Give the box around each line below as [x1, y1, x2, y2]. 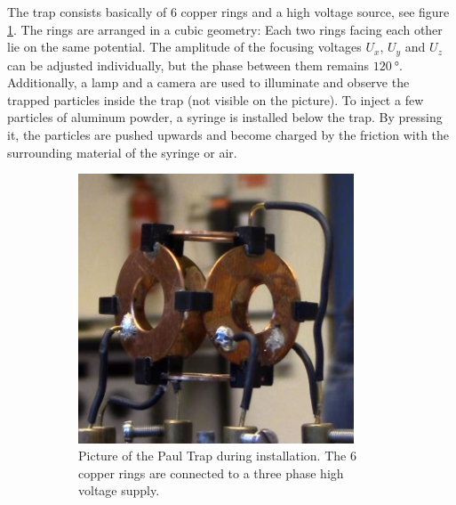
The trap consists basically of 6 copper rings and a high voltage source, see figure [7, 3, 450, 20]
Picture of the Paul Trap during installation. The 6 [78, 446, 356, 465]
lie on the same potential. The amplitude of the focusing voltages [7, 37, 362, 56]
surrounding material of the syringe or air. [7, 143, 237, 161]
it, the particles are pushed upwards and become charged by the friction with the [7, 126, 450, 144]
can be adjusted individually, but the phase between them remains [7, 55, 370, 74]
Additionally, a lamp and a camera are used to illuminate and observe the [7, 73, 410, 92]
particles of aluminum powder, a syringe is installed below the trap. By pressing [7, 108, 443, 126]
